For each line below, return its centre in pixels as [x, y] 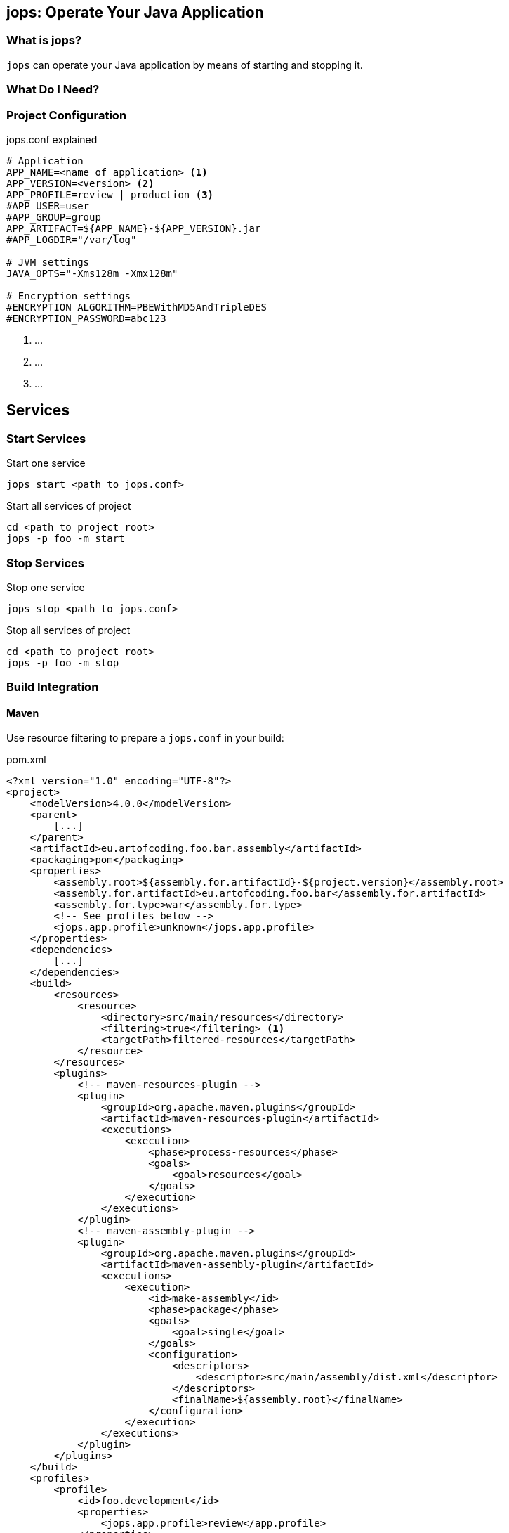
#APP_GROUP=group [54, 217]
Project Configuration [67, 115]
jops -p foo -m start [66, 539]
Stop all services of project [68, 630]
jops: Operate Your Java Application [135, 12]
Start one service [46, 463]
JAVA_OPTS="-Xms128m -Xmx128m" [92, 273]
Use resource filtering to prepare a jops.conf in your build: [145, 738]
